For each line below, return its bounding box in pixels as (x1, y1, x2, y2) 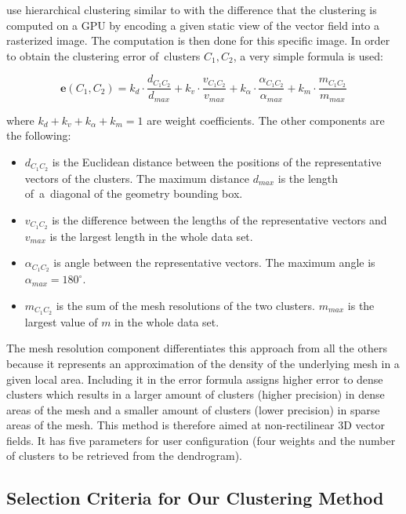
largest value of (24, 313, 98, 330)
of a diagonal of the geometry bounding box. (24, 185, 243, 202)
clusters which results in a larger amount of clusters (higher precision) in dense (6, 386, 385, 403)
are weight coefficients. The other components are (147, 111, 385, 128)
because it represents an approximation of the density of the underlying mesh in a (6, 355, 400, 371)
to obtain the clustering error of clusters (6, 47, 201, 64)
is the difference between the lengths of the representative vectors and (52, 211, 387, 228)
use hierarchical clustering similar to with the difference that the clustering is (6, 2, 377, 17)
